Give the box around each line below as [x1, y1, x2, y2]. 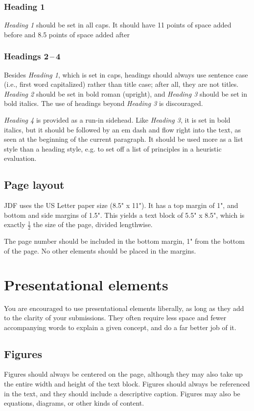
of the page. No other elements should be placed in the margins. [4, 245, 196, 256]
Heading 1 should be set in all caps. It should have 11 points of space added [4, 20, 231, 30]
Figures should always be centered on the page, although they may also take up [4, 369, 243, 379]
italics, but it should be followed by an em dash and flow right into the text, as [4, 124, 241, 134]
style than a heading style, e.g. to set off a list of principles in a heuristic [4, 143, 222, 154]
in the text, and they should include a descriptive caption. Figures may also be [4, 388, 240, 398]
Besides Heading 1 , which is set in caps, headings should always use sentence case [4, 69, 248, 79]
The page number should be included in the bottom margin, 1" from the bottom [4, 236, 245, 246]
